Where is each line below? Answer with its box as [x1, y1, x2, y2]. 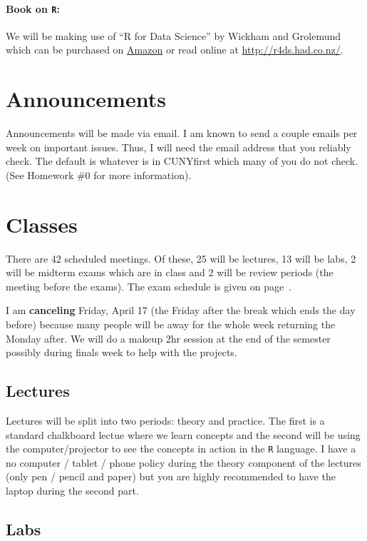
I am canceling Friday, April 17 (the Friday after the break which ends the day [6, 303, 356, 318]
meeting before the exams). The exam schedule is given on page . [6, 278, 292, 293]
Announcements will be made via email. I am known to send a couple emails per [6, 126, 358, 141]
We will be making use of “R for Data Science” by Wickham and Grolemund [6, 28, 341, 43]
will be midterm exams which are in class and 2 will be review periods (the [6, 265, 334, 280]
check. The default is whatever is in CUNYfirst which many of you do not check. [6, 153, 358, 168]
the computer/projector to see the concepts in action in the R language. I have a [6, 441, 356, 456]
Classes [6, 209, 78, 238]
